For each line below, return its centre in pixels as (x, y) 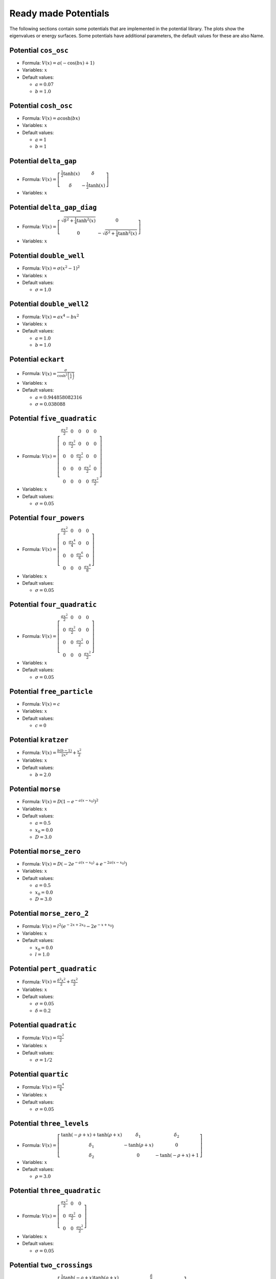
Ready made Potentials (59, 13)
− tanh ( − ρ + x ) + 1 (177, 1155)
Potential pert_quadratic (53, 969)
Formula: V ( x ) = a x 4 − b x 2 (51, 316)
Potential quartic (39, 1074)
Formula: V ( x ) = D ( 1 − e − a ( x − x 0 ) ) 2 (60, 801)
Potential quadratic (43, 1025)
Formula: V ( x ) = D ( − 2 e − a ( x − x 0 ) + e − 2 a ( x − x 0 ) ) (75, 863)
